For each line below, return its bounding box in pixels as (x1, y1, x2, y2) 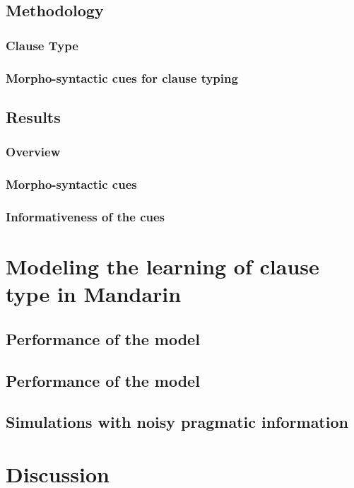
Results (6, 105, 61, 127)
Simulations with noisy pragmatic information (6, 411, 348, 433)
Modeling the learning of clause (6, 251, 319, 280)
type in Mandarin (6, 279, 182, 308)
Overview (6, 143, 61, 161)
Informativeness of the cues (6, 207, 165, 225)
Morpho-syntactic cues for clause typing (6, 69, 238, 86)
